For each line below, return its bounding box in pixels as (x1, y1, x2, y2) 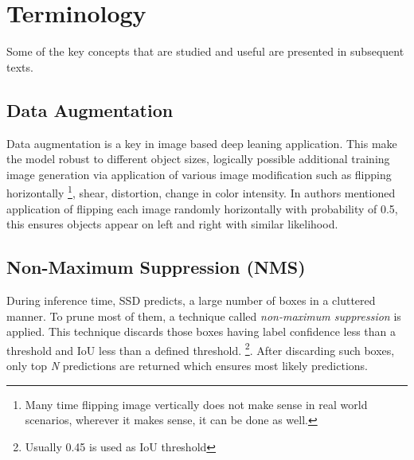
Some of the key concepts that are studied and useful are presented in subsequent (6, 43, 404, 60)
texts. (6, 58, 33, 75)
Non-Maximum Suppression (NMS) (6, 255, 306, 279)
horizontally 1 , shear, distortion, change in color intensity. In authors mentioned (6, 182, 396, 201)
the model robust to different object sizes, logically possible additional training (6, 150, 390, 167)
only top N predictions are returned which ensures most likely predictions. (6, 357, 368, 373)
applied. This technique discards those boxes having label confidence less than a (6, 323, 396, 340)
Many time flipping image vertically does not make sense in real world (25, 396, 368, 412)
